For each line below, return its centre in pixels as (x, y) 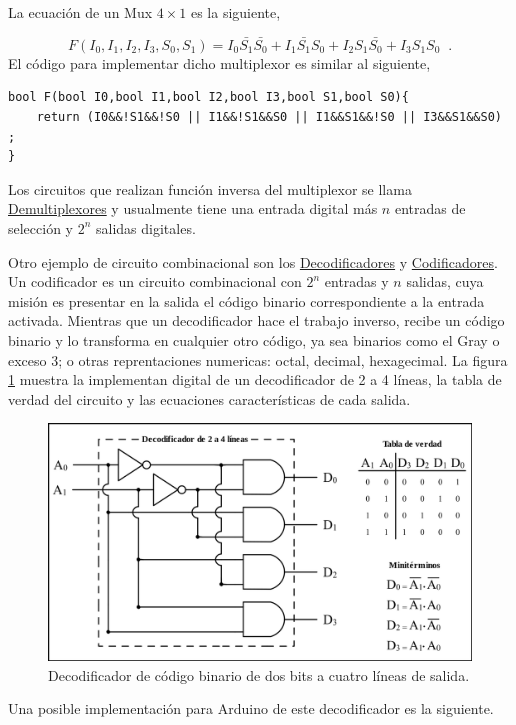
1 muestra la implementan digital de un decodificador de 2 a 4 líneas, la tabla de (255, 379)
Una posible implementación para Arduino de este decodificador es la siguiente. (251, 708)
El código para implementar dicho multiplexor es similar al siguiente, (219, 62)
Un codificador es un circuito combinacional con (155, 281)
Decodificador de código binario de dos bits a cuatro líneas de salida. (259, 674)
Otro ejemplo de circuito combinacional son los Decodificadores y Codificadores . (253, 261)
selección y (41, 227)
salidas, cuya (445, 281)
